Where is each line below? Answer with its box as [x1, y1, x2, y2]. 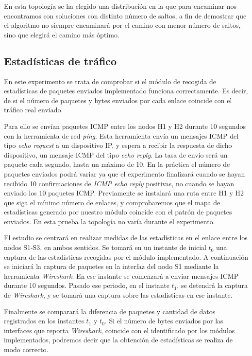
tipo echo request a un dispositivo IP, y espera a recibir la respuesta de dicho [4, 140, 232, 150]
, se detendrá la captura [177, 280, 248, 290]
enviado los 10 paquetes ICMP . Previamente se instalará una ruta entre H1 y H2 [4, 188, 244, 198]
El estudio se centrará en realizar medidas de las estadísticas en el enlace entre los [4, 232, 248, 243]
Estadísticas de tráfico [4, 53, 117, 68]
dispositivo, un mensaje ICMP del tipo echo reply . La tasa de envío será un [4, 149, 228, 160]
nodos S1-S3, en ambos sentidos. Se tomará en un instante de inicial [4, 242, 206, 252]
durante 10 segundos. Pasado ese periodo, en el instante [4, 280, 169, 290]
